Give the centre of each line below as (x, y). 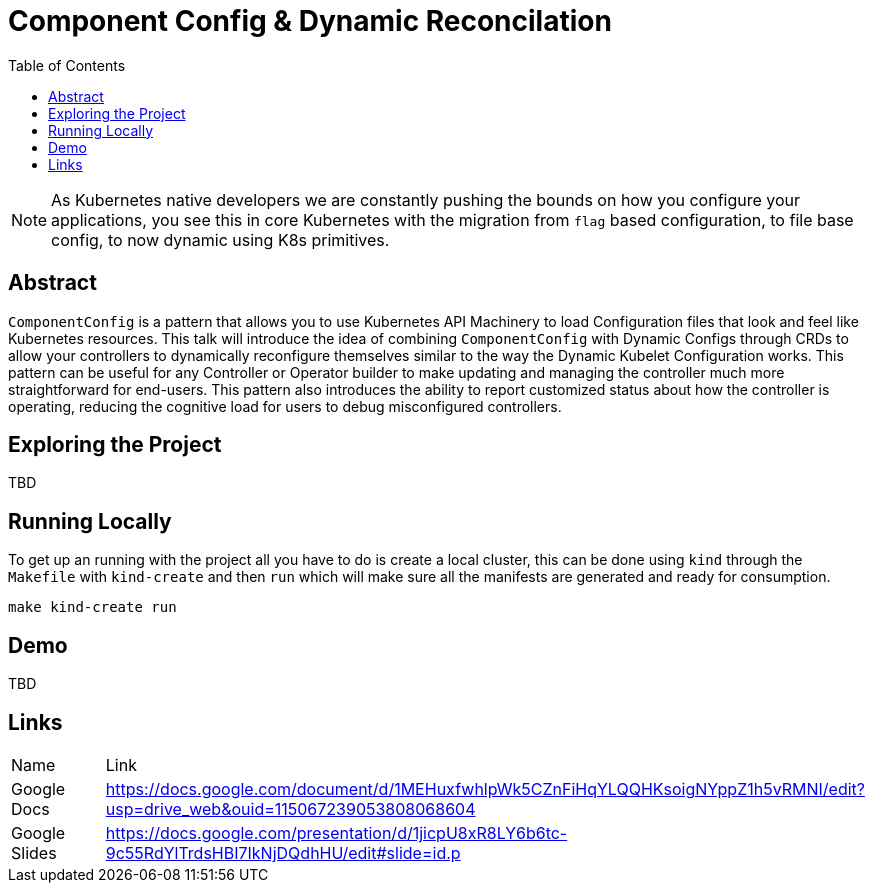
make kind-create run (92, 607)
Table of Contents (67, 65)
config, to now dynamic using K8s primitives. (220, 239)
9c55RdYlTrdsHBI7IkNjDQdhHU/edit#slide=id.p (283, 852)
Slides (34, 852)
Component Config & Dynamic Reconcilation (310, 21)
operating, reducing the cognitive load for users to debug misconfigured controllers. (285, 406)
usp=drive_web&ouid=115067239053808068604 (290, 808)
